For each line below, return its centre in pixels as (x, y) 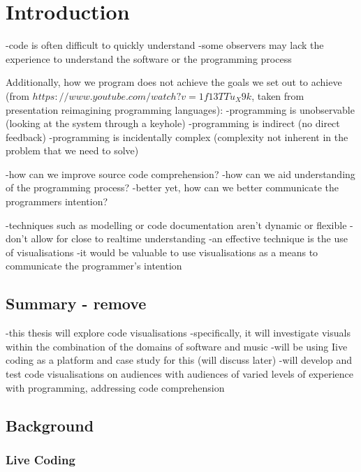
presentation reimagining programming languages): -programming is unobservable (180, 109)
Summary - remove (76, 303)
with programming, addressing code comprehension (115, 387)
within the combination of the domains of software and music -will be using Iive (177, 346)
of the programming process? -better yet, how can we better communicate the (172, 187)
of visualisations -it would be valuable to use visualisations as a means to (162, 252)
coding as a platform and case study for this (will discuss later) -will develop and (179, 360)
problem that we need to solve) (72, 150)
